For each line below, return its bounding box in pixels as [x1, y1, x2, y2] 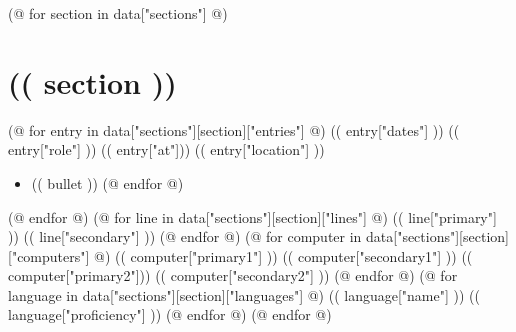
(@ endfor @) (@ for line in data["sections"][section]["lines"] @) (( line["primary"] [8, 206, 497, 227]
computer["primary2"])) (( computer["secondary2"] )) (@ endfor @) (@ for [8, 265, 458, 286]
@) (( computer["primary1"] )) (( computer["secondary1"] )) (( [94, 245, 473, 266]
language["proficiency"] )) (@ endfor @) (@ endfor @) [8, 304, 332, 325]
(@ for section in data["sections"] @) [8, 3, 228, 23]
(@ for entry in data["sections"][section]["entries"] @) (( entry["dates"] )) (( [8, 119, 460, 140]
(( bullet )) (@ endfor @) [31, 172, 184, 193]
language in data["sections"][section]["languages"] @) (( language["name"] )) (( [8, 284, 480, 305]
